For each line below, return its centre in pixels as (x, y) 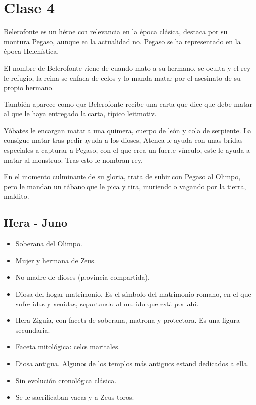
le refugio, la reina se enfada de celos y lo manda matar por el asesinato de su (122, 77)
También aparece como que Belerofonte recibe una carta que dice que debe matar (128, 104)
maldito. (17, 196)
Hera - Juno (36, 223)
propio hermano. (29, 87)
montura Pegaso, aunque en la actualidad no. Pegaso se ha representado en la (122, 41)
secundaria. (33, 330)
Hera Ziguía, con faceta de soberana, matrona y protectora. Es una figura (128, 320)
